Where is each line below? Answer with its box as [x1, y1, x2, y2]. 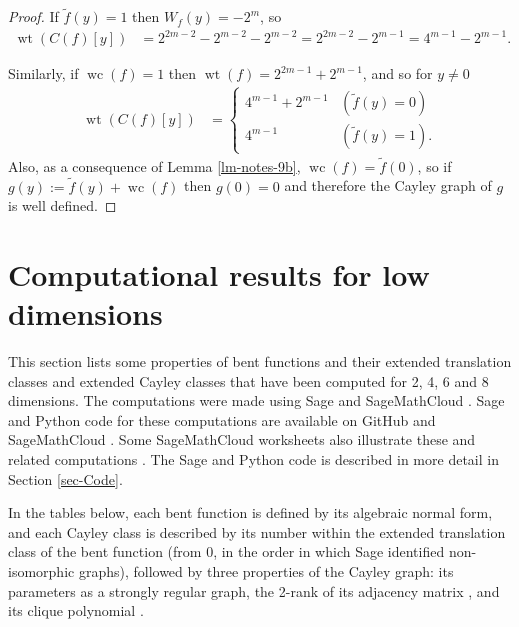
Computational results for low [8, 253, 430, 294]
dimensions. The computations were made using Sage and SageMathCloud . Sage [8, 390, 505, 411]
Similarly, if [8, 63, 79, 84]
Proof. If [8, 6, 59, 27]
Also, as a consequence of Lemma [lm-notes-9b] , [8, 155, 301, 176]
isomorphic [8, 561, 75, 581]
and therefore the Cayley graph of [284, 175, 492, 196]
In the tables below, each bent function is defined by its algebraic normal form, [8, 502, 493, 523]
